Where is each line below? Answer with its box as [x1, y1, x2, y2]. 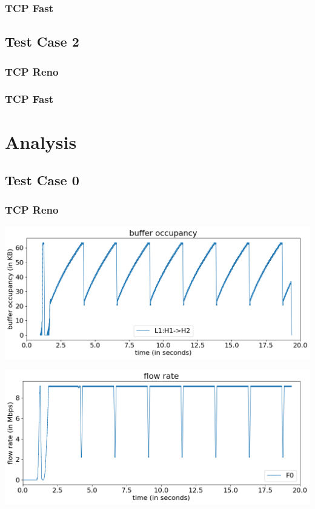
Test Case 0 [5, 171, 79, 189]
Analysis [5, 129, 77, 154]
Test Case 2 [5, 32, 79, 51]
